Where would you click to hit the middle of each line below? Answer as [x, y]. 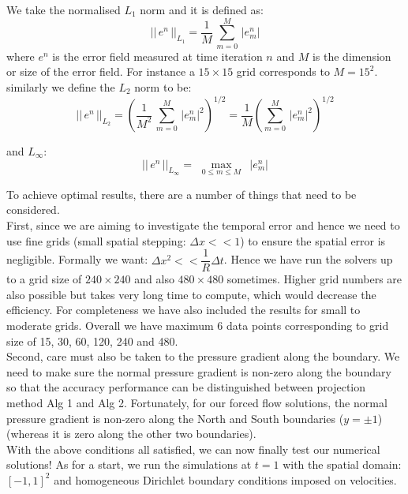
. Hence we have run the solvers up [308, 259]
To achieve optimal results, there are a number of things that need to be [182, 194]
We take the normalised [64, 9]
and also [154, 279]
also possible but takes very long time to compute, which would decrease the [191, 294]
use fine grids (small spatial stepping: [96, 240]
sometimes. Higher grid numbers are [314, 279]
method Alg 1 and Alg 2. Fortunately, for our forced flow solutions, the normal [197, 402]
